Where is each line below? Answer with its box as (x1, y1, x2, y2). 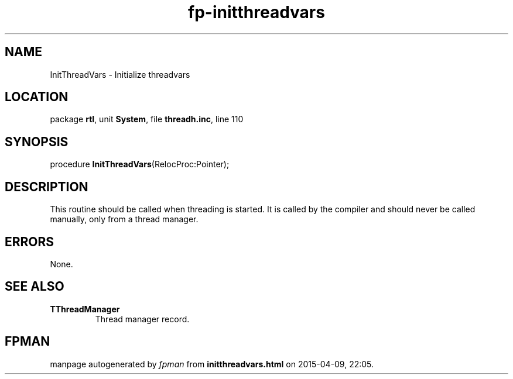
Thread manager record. (95, 313, 190, 324)
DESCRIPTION (5, 179, 88, 194)
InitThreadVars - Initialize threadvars (50, 69, 190, 80)
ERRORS (5, 234, 54, 249)
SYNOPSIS (5, 134, 69, 149)
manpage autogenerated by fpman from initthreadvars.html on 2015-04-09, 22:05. (50, 359, 374, 369)
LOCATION (5, 89, 69, 105)
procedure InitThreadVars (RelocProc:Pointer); (50, 159, 230, 170)
